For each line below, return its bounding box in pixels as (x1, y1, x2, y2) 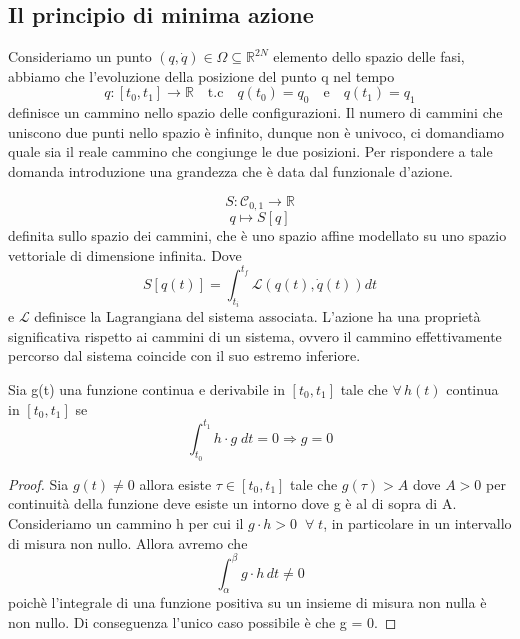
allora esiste (139, 473, 212, 494)
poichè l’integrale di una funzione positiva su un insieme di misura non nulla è (8, 592, 487, 613)
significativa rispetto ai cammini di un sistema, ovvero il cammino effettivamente (8, 325, 502, 346)
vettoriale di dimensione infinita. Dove (8, 244, 242, 265)
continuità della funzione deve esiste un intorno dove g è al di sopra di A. (8, 493, 457, 514)
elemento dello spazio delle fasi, (273, 46, 465, 67)
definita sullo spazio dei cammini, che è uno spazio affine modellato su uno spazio (8, 225, 507, 246)
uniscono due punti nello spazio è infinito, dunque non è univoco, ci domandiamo (8, 121, 505, 142)
